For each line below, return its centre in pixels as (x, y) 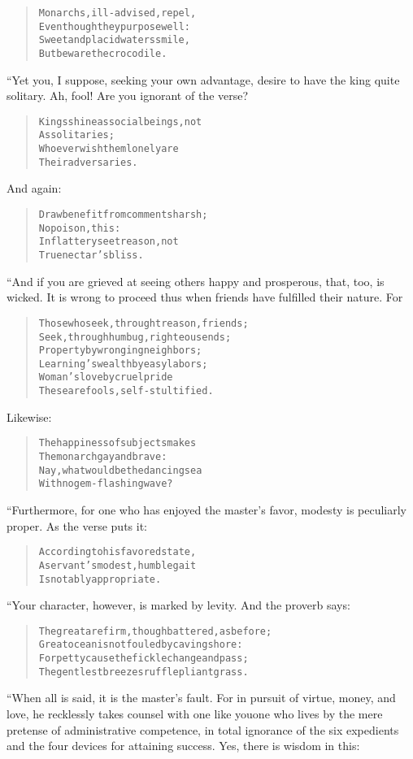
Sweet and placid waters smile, (114, 40)
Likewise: (29, 416)
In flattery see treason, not (109, 242)
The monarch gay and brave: (103, 457)
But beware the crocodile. (103, 53)
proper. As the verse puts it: (77, 525)
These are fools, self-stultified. (126, 391)
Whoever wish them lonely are (109, 149)
